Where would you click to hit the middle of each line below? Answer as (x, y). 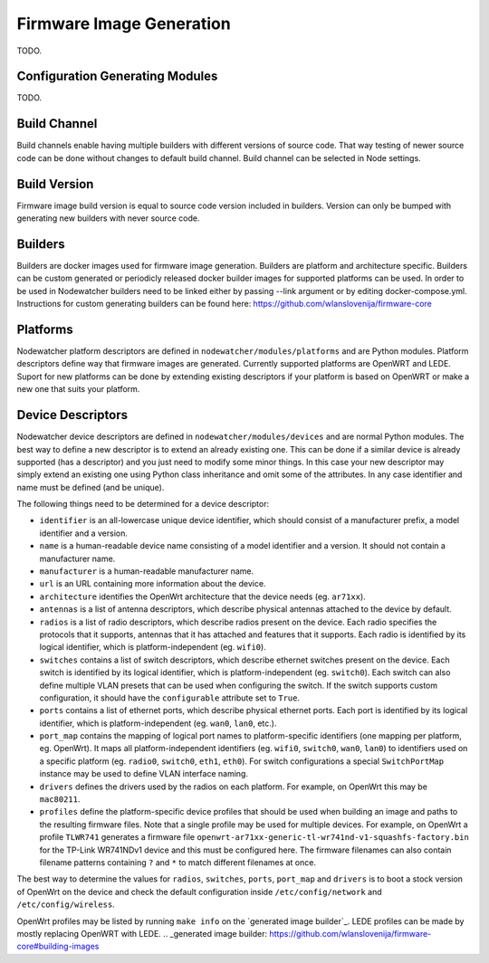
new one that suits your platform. (78, 389)
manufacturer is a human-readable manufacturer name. (147, 571)
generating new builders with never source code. (108, 218)
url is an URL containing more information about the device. (153, 584)
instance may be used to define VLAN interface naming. (144, 774)
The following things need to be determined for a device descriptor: (143, 504)
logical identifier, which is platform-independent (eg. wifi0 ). (153, 647)
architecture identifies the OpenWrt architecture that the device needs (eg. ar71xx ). (202, 596)
